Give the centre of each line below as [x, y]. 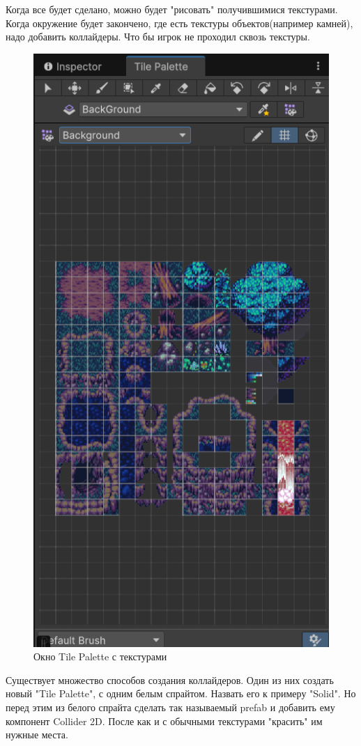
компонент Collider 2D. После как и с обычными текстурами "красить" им [164, 721]
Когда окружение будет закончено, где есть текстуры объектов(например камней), [179, 23]
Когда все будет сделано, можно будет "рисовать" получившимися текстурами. [172, 9]
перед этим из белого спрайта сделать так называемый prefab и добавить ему [170, 707]
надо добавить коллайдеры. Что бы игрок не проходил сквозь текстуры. [158, 37]
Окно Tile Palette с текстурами [100, 656]
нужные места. [37, 735]
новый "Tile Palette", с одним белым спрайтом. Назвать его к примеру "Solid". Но [181, 693]
